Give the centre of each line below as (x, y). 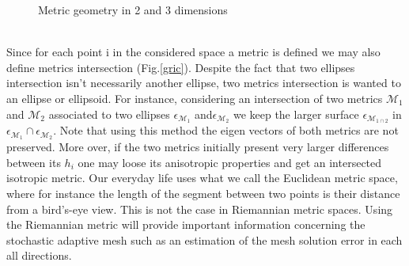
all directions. (39, 255)
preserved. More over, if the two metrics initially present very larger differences (198, 147)
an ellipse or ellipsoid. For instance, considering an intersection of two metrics (195, 98)
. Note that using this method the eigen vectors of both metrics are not (226, 130)
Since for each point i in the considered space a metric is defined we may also (193, 52)
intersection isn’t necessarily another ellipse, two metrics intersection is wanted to (204, 83)
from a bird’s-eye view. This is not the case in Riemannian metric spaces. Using (200, 209)
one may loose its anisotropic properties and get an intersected (230, 162)
